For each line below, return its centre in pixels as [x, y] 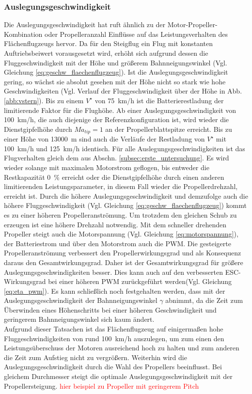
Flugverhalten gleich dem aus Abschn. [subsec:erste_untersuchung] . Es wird [117, 158]
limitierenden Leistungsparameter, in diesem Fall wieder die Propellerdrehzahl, [121, 186]
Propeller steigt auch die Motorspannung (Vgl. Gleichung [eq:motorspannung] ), [121, 234]
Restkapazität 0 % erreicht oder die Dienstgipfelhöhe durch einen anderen [114, 177]
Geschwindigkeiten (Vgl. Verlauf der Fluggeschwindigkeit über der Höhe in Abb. [123, 91]
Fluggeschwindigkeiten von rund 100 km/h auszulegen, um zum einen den [114, 338]
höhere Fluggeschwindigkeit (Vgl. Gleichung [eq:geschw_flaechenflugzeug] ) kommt [125, 205]
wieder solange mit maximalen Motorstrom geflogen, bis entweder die [107, 167]
